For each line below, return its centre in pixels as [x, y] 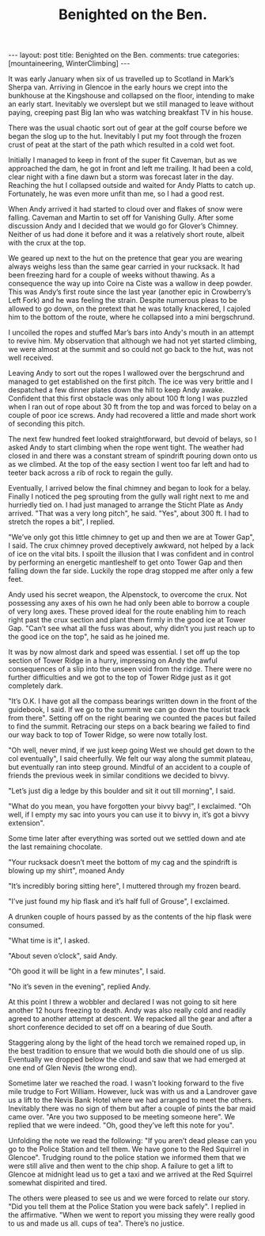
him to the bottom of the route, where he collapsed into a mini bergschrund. [131, 317]
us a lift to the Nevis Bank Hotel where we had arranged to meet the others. [131, 1100]
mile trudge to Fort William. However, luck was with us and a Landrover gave [133, 1092]
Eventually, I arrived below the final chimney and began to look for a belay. [129, 488]
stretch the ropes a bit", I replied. [61, 522]
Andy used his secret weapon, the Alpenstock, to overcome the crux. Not [128, 595]
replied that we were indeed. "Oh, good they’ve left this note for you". [121, 1125]
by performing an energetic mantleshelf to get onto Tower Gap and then [125, 563]
